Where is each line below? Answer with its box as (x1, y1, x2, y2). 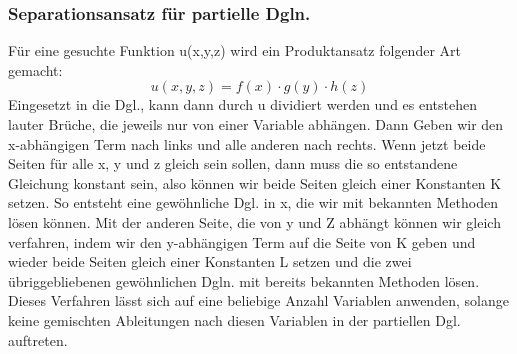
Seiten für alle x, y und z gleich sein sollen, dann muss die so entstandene (8, 153, 458, 174)
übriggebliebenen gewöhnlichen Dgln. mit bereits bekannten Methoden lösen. (8, 270, 480, 291)
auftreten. (8, 329, 68, 350)
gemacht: (8, 59, 63, 80)
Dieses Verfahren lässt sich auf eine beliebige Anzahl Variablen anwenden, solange (8, 290, 509, 311)
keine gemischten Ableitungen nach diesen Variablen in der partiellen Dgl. (8, 309, 461, 330)
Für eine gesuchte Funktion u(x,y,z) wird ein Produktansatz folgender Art (8, 40, 461, 61)
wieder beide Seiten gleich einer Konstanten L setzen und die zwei (8, 251, 412, 272)
